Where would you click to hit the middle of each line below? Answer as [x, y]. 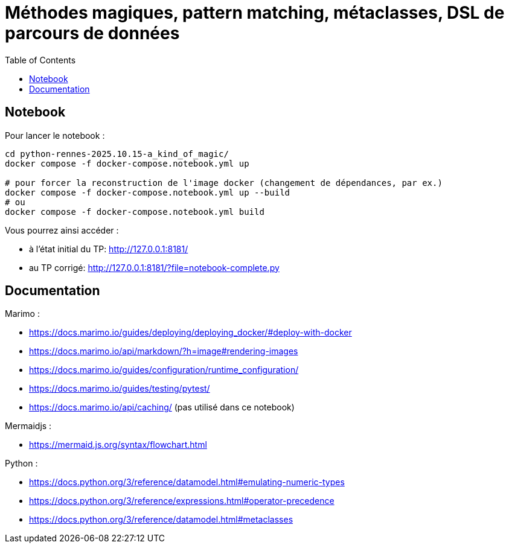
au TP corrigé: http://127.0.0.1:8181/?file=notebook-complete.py [154, 267]
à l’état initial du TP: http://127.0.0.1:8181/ [109, 249]
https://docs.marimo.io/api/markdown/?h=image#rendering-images [164, 351]
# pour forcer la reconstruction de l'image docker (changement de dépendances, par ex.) [224, 183]
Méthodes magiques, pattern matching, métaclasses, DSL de [255, 13]
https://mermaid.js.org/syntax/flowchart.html [118, 445]
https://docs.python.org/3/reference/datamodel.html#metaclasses [161, 520]
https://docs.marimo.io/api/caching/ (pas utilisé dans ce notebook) [162, 407]
